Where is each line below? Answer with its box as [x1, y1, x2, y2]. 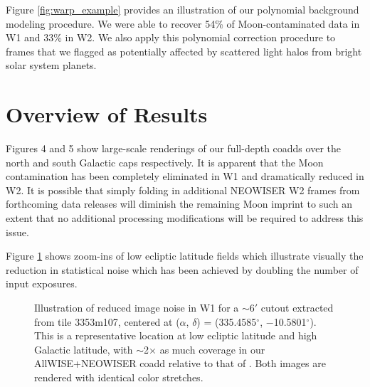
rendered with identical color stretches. [34, 370, 203, 384]
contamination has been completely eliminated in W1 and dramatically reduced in [6, 169, 364, 184]
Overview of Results [6, 100, 208, 129]
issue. [6, 224, 29, 239]
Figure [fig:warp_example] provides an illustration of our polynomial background [6, 2, 359, 16]
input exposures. [6, 276, 78, 291]
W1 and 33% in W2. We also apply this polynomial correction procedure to [6, 30, 336, 45]
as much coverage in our [159, 341, 265, 356]
